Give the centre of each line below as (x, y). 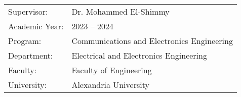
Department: (31, 55)
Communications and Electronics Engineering (152, 41)
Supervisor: (28, 11)
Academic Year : (36, 26)
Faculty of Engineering (112, 70)
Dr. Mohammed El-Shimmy (120, 11)
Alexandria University (110, 85)
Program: (25, 41)
